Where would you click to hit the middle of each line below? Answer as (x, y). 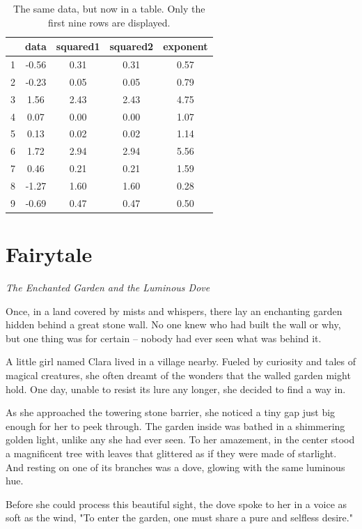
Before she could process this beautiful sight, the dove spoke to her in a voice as (176, 504)
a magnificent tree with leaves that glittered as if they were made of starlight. (171, 453)
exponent (186, 46)
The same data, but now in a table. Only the (109, 8)
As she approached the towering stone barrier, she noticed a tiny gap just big (171, 412)
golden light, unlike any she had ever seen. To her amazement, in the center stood (180, 439)
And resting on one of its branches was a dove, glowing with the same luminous (175, 467)
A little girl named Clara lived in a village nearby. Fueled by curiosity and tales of (181, 361)
